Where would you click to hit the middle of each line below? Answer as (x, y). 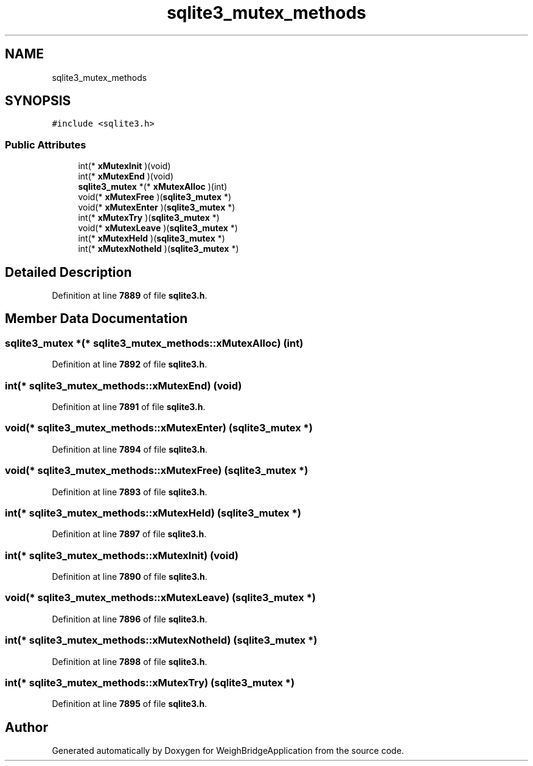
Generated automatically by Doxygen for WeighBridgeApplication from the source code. (228, 751)
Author (26, 727)
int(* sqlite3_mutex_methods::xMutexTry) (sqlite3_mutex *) (150, 682)
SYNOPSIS (38, 101)
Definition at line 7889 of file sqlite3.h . (130, 296)
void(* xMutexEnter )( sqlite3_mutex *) (157, 207)
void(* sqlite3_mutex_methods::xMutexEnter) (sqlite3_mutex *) (159, 428)
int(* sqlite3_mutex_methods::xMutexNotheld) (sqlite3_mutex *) (161, 640)
